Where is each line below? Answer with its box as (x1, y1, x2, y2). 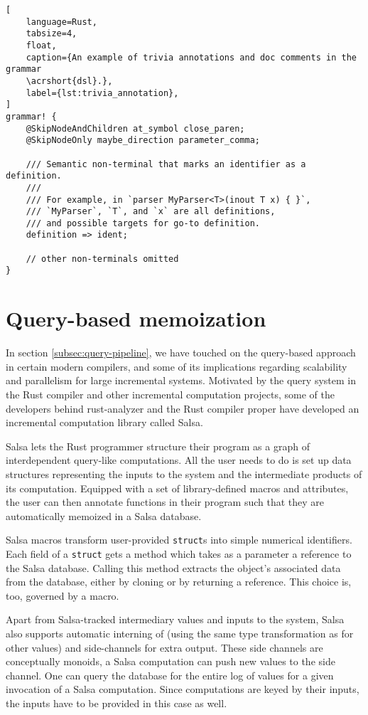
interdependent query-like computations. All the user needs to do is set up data (6, 452, 352, 467)
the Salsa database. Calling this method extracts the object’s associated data (6, 560, 341, 575)
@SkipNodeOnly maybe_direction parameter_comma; (26, 135, 260, 146)
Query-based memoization (6, 304, 266, 333)
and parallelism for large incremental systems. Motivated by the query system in (6, 373, 356, 388)
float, (26, 40, 57, 51)
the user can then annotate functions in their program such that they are (6, 494, 325, 509)
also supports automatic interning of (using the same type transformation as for (6, 626, 354, 641)
